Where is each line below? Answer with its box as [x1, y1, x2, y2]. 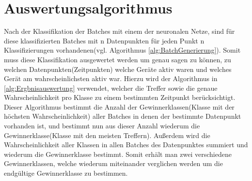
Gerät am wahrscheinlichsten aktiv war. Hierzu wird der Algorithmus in [4, 73, 218, 84]
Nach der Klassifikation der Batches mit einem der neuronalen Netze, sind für [4, 26, 235, 36]
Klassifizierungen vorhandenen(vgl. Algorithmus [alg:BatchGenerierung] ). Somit [4, 45, 241, 55]
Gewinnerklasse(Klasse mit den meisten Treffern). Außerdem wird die [4, 130, 210, 140]
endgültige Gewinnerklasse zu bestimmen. [4, 168, 128, 178]
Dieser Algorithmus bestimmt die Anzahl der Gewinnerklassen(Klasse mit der [4, 101, 235, 111]
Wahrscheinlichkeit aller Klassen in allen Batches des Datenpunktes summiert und [4, 139, 248, 150]
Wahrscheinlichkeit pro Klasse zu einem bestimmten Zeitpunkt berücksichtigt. [4, 92, 236, 102]
